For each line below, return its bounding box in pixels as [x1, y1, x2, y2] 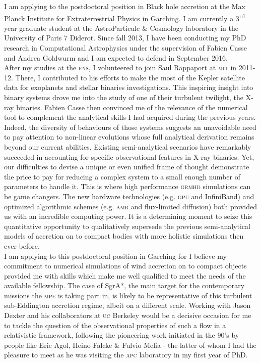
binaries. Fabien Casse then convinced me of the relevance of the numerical [16, 102, 248, 112]
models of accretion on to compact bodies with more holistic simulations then [4, 231, 244, 241]
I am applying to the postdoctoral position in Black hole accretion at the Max [4, 1, 245, 11]
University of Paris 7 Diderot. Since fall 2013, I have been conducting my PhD [4, 32, 246, 43]
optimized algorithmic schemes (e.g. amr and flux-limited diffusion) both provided [4, 201, 257, 211]
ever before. [4, 240, 40, 251]
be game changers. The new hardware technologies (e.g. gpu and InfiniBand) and [4, 191, 254, 201]
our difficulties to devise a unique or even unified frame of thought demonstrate [4, 161, 249, 172]
